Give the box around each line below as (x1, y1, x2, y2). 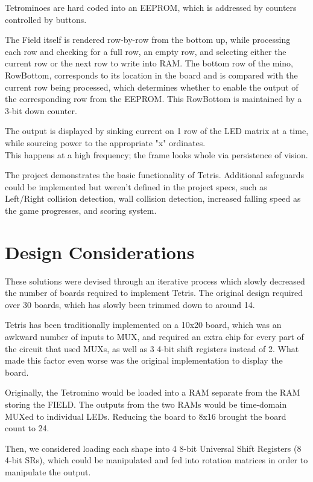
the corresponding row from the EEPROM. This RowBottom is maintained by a (5, 92, 302, 105)
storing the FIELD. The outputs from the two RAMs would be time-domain (5, 397, 287, 410)
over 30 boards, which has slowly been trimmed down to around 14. (5, 298, 255, 310)
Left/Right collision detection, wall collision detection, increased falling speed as (5, 192, 301, 205)
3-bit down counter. (5, 104, 77, 117)
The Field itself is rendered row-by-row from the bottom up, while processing (5, 33, 291, 46)
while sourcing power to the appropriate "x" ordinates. (5, 136, 206, 149)
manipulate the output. (5, 465, 91, 478)
